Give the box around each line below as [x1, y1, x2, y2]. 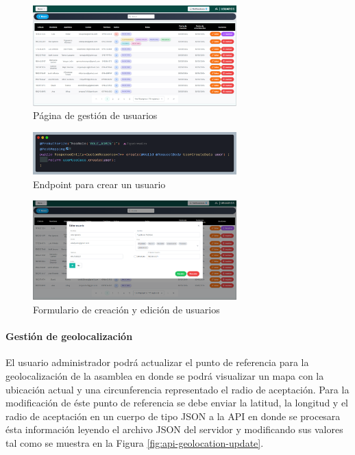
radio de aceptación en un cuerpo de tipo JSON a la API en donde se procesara [5, 408, 341, 423]
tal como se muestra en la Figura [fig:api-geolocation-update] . [5, 435, 264, 450]
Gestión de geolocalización [5, 329, 133, 343]
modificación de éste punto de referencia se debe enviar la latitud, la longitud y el [5, 395, 348, 410]
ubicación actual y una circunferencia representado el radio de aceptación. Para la [5, 382, 350, 396]
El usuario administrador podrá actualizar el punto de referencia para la [5, 355, 309, 369]
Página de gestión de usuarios [33, 108, 158, 122]
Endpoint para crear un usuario [33, 177, 166, 191]
